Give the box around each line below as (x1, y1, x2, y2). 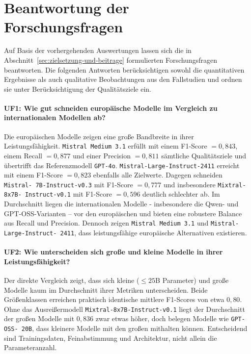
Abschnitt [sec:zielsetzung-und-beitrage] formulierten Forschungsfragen (4, 54, 218, 65)
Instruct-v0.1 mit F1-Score (25, 189, 112, 199)
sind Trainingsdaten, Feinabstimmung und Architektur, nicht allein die (4, 332, 217, 343)
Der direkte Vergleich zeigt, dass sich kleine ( (4, 275, 139, 285)
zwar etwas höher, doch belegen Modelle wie (95, 313, 229, 324)
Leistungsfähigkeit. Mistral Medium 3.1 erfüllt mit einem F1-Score (4, 141, 207, 151)
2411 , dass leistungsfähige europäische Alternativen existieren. (60, 227, 247, 237)
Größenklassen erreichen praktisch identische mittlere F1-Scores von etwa (4, 294, 224, 304)
